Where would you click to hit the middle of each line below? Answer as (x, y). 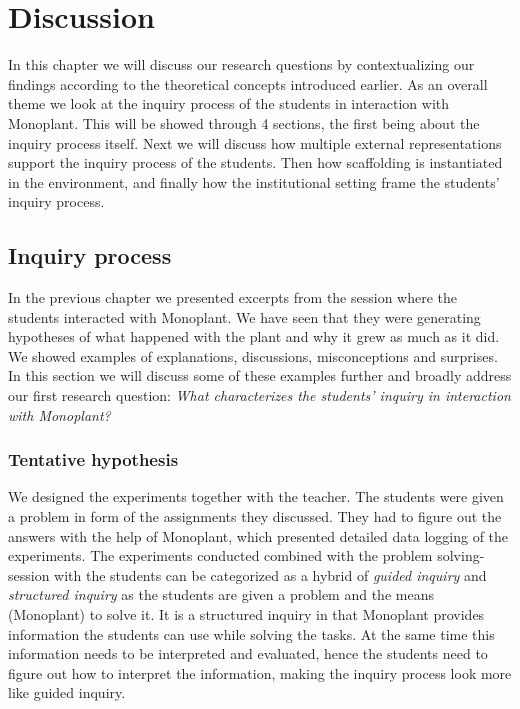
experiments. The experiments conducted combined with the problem (220, 555)
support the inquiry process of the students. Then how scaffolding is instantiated (255, 162)
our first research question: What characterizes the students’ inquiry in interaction (259, 395)
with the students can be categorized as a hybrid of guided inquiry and (270, 574)
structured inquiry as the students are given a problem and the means (221, 594)
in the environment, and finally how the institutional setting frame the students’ (254, 181)
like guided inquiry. (67, 692)
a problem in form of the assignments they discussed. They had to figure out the (255, 516)
